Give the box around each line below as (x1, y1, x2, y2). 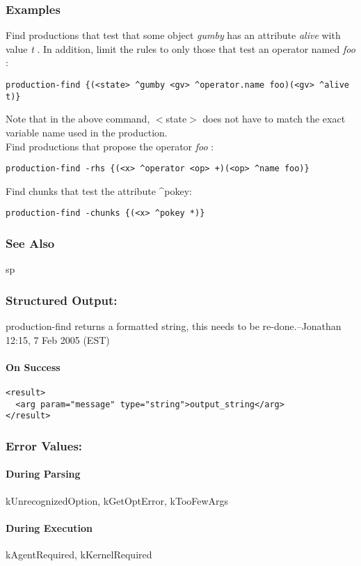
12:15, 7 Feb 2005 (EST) (6, 332, 110, 347)
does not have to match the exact (202, 111, 346, 126)
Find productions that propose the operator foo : (6, 139, 214, 153)
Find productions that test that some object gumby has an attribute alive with (6, 28, 341, 42)
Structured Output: (6, 291, 118, 308)
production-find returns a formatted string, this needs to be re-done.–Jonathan (6, 319, 342, 333)
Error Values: (6, 437, 83, 454)
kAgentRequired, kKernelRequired (6, 547, 152, 562)
